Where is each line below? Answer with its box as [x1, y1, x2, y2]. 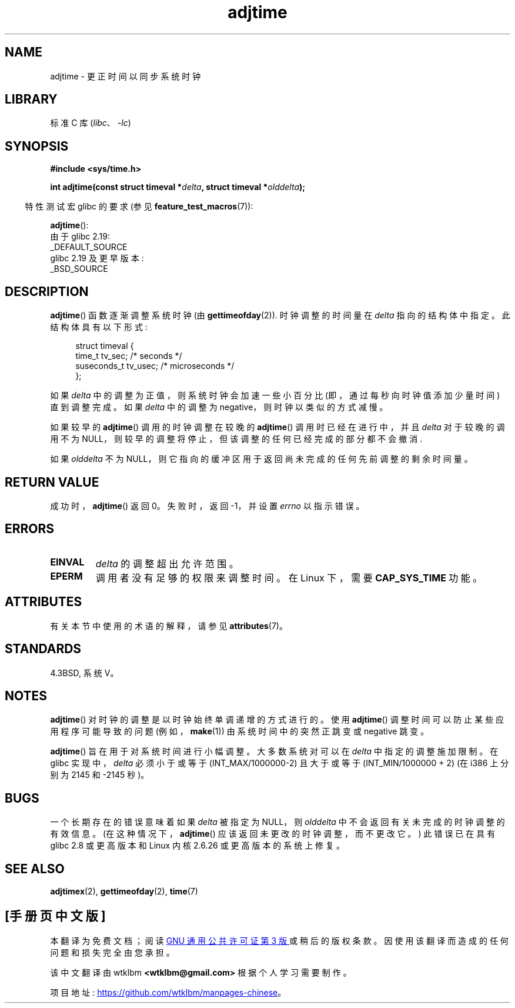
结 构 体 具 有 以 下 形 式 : [50, 322, 148, 332]
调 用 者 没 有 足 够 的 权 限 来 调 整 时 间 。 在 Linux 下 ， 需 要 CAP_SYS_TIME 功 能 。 [95, 571, 483, 584]
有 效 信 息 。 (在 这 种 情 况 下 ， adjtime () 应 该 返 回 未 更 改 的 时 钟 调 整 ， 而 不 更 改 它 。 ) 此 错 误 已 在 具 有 [50, 829, 496, 839]
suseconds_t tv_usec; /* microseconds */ [75, 361, 235, 371]
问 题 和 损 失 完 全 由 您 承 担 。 [50, 947, 175, 957]
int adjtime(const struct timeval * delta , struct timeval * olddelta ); [50, 182, 306, 192]
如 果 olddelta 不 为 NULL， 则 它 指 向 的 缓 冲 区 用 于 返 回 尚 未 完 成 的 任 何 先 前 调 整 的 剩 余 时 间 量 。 [50, 454, 473, 464]
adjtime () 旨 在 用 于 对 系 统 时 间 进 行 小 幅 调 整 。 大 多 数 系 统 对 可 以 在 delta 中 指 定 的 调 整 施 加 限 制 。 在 [50, 746, 499, 757]
